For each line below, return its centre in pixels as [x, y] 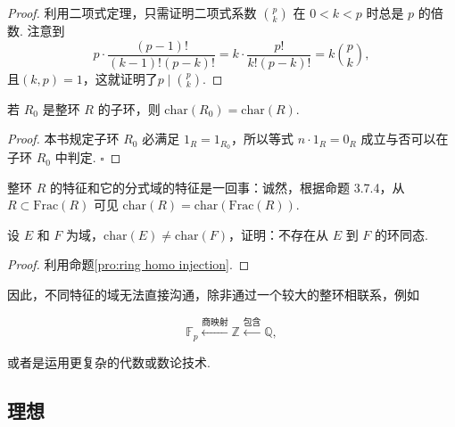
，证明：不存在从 [278, 234]
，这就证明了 [120, 78]
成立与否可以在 [405, 139]
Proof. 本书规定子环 [63, 139]
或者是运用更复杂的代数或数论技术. [109, 361]
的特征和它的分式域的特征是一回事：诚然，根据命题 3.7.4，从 [227, 187]
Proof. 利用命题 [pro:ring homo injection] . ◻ [128, 264]
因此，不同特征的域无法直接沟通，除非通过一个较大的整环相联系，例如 [213, 295]
